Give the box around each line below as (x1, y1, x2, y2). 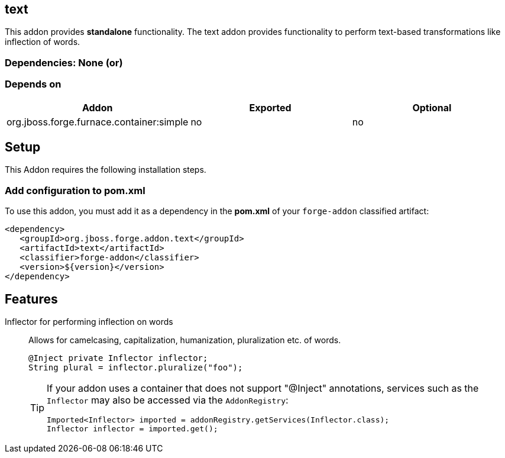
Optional (412, 101, 452, 114)
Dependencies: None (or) (5, 56, 123, 69)
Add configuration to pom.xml (5, 184, 145, 196)
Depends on (5, 78, 61, 91)
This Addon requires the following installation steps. (5, 165, 206, 175)
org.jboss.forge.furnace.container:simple (7, 115, 189, 128)
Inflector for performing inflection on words (5, 316, 173, 327)
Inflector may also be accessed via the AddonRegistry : (47, 394, 289, 406)
